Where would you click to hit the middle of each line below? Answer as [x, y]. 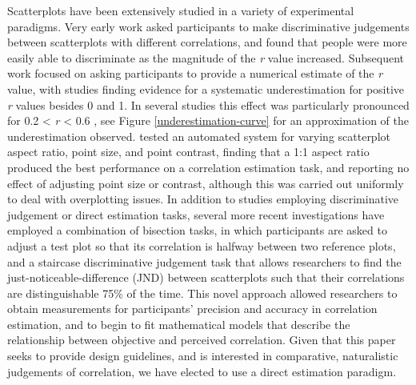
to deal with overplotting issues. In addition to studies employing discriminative [203, 199]
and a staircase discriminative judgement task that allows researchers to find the [204, 261]
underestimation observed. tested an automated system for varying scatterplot [199, 136]
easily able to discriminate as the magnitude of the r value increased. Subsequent [206, 57]
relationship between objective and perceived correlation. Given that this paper [202, 340]
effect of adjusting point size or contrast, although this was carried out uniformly [206, 183]
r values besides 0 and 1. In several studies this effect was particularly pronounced [208, 104]
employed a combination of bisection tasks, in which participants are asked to [197, 230]
